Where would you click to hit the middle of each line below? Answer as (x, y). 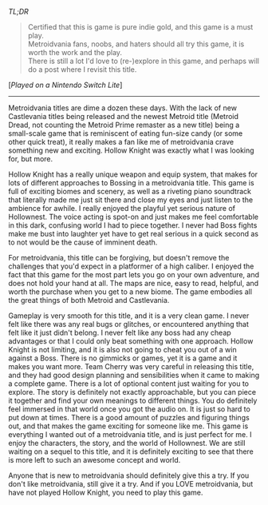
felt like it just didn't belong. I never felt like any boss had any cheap (120, 332)
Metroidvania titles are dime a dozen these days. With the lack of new (123, 108)
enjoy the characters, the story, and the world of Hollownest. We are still (127, 443)
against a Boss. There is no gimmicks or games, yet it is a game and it (123, 358)
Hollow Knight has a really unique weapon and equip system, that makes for (133, 174)
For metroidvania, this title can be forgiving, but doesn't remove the (119, 258)
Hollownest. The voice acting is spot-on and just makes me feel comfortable (134, 217)
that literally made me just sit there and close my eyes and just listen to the (131, 200)
